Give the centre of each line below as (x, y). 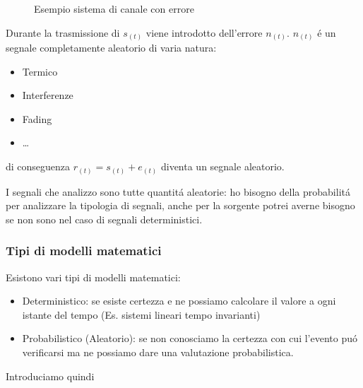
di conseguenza (38, 166)
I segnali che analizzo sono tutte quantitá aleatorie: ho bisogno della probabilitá (178, 191)
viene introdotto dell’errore (204, 32)
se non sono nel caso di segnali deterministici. (104, 219)
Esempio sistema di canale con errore (114, 8)
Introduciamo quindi (50, 376)
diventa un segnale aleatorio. (222, 166)
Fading (37, 118)
